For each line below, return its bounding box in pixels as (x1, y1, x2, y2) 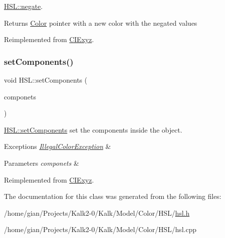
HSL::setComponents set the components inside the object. (4, 124, 183, 135)
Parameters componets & (4, 157, 79, 168)
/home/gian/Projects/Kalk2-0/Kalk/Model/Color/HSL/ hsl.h (4, 207, 189, 218)
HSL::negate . (4, 1, 43, 11)
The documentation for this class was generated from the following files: (4, 191, 222, 201)
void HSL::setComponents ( (4, 75, 87, 85)
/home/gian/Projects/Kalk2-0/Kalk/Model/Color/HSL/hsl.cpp (4, 224, 196, 235)
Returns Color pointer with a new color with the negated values (4, 17, 197, 28)
